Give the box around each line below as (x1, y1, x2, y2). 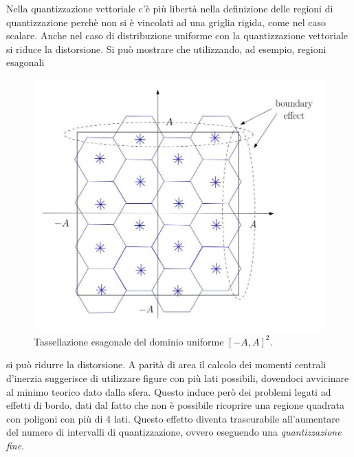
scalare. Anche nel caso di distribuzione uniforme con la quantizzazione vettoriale (6, 28, 348, 43)
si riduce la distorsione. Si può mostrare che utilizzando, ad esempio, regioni (6, 41, 327, 56)
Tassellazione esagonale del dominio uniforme (34, 334, 224, 348)
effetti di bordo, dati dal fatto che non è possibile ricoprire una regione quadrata (6, 398, 344, 412)
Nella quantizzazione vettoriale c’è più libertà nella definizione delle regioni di (6, 1, 333, 15)
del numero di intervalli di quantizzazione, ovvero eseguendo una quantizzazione (6, 425, 342, 439)
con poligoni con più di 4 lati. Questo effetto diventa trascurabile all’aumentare (6, 411, 340, 425)
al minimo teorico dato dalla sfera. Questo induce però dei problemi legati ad (6, 384, 331, 398)
